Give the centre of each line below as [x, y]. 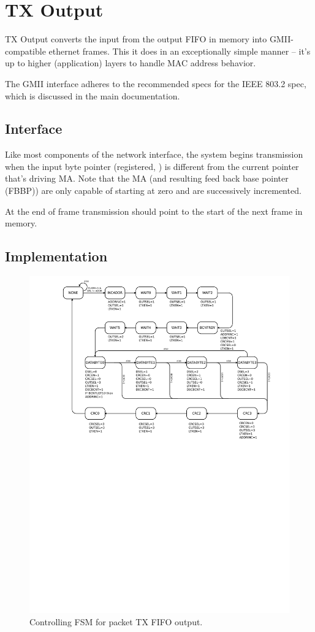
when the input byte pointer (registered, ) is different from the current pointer [152, 166]
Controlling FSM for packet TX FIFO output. [116, 621]
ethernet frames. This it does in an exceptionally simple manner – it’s [180, 51]
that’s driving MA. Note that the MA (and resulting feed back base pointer [147, 178]
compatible [25, 51]
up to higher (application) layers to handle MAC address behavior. [131, 63]
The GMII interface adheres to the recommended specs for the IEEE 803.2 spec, [156, 83]
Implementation [56, 256]
